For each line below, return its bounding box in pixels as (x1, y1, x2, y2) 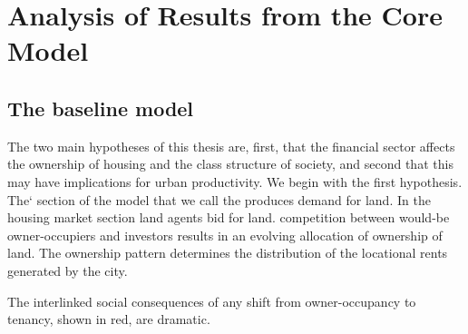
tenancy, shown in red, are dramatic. (7, 309, 210, 329)
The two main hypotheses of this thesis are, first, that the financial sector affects (7, 136, 455, 155)
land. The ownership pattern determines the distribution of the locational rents (7, 243, 448, 262)
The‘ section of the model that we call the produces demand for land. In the (7, 190, 431, 209)
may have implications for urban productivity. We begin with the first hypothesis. (7, 172, 463, 191)
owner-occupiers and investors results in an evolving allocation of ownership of (7, 225, 443, 244)
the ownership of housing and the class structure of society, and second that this (7, 154, 453, 173)
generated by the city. (7, 260, 128, 280)
